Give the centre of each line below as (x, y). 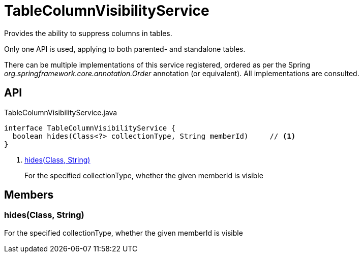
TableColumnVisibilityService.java (61, 112)
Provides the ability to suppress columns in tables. (88, 33)
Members (29, 195)
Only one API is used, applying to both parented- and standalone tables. (125, 49)
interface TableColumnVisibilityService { (90, 128)
